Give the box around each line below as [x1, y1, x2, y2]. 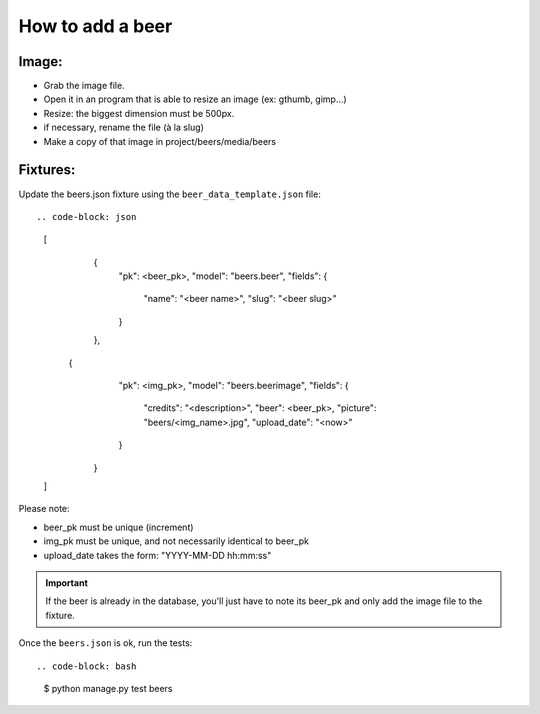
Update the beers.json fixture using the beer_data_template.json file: [18, 188, 322, 200]
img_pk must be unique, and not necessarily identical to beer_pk [43, 535, 310, 547]
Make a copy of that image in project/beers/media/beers [43, 135, 277, 147]
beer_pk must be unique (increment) [43, 521, 194, 533]
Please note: [18, 503, 70, 515]
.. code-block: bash [36, 660, 137, 672]
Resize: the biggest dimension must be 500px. [43, 107, 235, 119]
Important [45, 576, 89, 589]
